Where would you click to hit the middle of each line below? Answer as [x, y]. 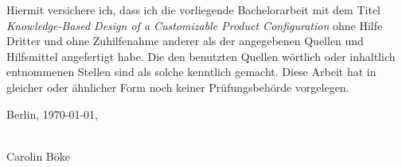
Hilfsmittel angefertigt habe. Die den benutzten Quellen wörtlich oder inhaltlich [201, 56]
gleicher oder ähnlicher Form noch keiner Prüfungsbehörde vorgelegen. [178, 87]
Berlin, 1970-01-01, [52, 114]
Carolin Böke [38, 156]
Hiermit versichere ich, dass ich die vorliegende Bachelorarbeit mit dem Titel [193, 9]
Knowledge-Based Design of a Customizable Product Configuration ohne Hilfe [195, 25]
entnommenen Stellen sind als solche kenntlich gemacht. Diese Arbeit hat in [191, 72]
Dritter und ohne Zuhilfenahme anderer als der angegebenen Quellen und [185, 41]
